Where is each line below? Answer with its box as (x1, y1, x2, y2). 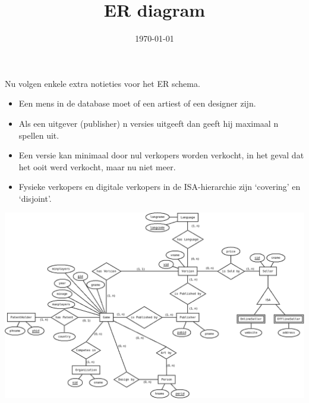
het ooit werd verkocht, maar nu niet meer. (18, 160, 176, 173)
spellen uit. (18, 129, 59, 141)
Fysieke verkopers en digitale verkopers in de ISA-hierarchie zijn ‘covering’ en (18, 180, 301, 193)
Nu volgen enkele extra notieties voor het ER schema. (5, 77, 200, 89)
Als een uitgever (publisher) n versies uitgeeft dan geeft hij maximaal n (18, 117, 279, 129)
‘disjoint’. (18, 192, 52, 204)
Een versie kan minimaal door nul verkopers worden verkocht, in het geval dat (18, 149, 304, 161)
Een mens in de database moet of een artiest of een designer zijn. (18, 97, 256, 110)
